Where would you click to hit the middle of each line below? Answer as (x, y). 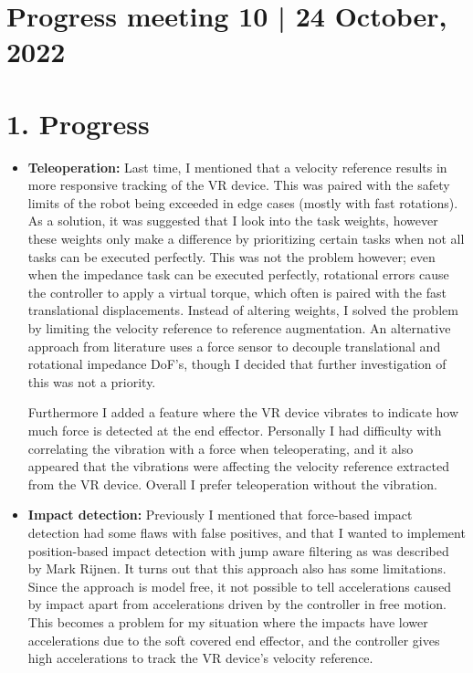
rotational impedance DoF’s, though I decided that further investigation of (237, 364)
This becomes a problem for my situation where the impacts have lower (228, 621)
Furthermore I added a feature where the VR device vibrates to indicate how (243, 412)
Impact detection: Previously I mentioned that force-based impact (220, 515)
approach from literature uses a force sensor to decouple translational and (234, 346)
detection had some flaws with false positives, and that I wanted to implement (247, 532)
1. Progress (78, 123)
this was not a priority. (92, 381)
